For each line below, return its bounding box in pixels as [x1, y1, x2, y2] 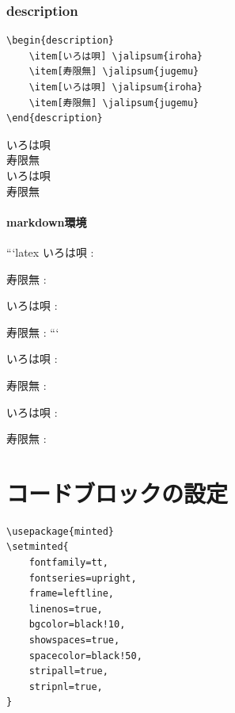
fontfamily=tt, [28, 557, 108, 569]
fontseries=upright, [28, 572, 137, 584]
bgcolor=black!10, [28, 619, 126, 631]
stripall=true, [28, 665, 108, 677]
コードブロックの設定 [6, 476, 229, 509]
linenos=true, [28, 603, 103, 615]
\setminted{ [6, 541, 69, 553]
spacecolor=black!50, [28, 650, 142, 662]
